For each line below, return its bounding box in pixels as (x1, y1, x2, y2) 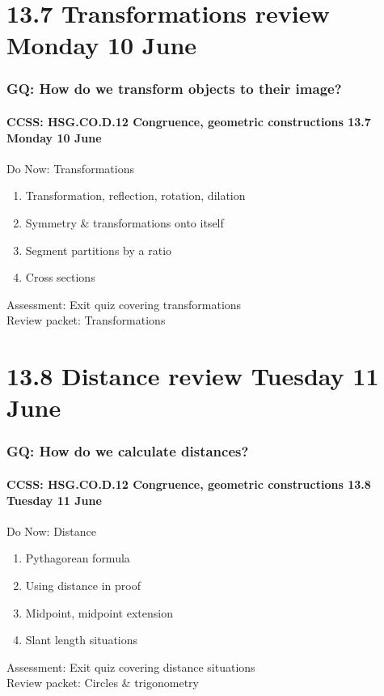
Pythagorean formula (25, 550, 130, 567)
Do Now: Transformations (6, 159, 134, 176)
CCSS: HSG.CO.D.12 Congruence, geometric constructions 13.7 (6, 113, 371, 129)
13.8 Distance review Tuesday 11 (6, 359, 379, 393)
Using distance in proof (25, 576, 141, 593)
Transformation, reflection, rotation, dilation (25, 187, 246, 204)
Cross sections (25, 269, 95, 286)
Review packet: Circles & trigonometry (6, 674, 199, 691)
